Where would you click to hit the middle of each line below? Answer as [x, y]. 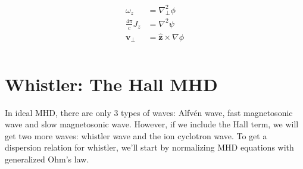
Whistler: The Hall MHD [111, 84]
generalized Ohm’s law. [47, 159]
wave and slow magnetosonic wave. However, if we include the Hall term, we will [152, 124]
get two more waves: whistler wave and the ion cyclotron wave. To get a [136, 135]
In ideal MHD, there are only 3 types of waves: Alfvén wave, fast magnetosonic [149, 112]
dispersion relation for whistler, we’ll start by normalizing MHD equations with [149, 147]
